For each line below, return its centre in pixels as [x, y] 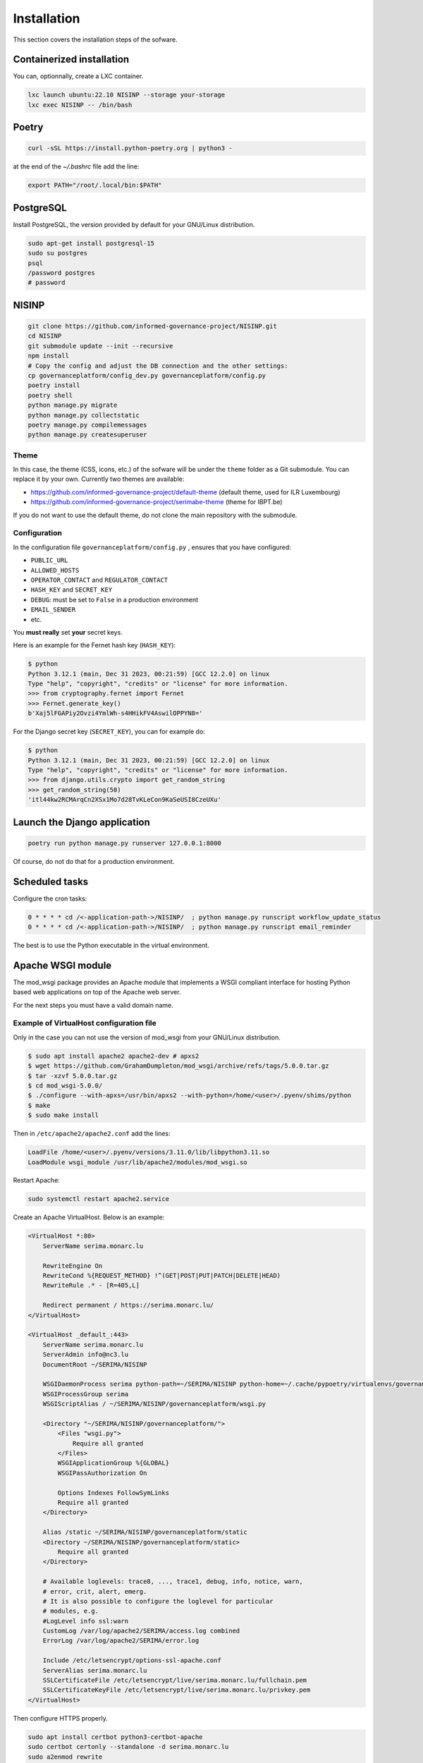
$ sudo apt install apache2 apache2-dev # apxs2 [114, 1056]
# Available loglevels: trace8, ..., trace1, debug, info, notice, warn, [173, 1582]
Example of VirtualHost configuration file [85, 1023]
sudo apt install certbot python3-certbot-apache [115, 1737]
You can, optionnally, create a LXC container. [78, 76]
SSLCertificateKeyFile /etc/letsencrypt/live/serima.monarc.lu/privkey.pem [177, 1690]
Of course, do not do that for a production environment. [94, 861]
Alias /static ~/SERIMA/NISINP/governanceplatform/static [145, 1532]
